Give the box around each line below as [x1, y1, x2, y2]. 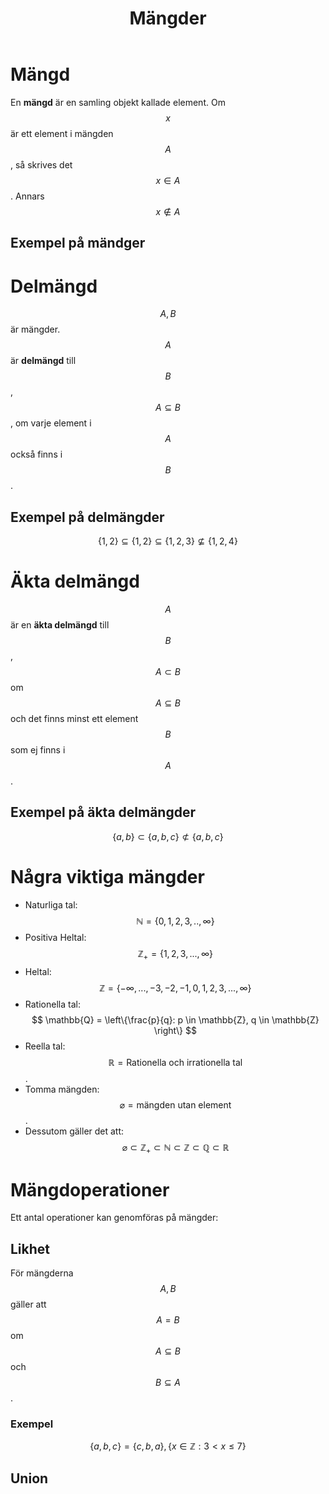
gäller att [10, 1298, 47, 1311]
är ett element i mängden [10, 127, 114, 139]
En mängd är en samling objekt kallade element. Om [10, 96, 226, 108]
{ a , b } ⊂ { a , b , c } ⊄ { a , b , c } [112, 830, 224, 842]
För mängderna [10, 1267, 74, 1279]
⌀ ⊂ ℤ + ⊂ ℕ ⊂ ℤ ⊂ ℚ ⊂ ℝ [121, 1141, 230, 1156]
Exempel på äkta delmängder [10, 804, 196, 821]
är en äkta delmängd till [10, 619, 110, 631]
